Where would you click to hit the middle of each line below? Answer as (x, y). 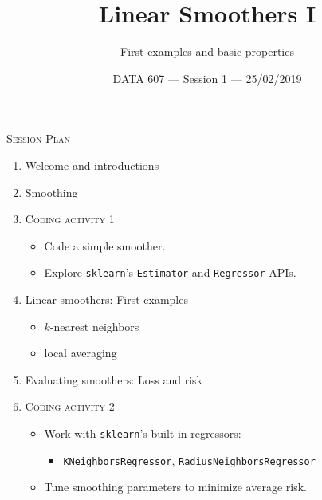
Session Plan (39, 138)
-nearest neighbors (94, 326)
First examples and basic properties (207, 51)
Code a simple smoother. (105, 245)
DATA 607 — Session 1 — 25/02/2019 (207, 78)
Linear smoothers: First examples (106, 299)
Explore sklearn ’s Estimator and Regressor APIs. (170, 272)
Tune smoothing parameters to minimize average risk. (175, 487)
